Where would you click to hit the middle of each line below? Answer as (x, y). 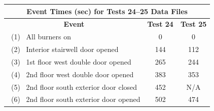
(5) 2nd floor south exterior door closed (74, 87)
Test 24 (160, 24)
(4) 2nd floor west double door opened (72, 74)
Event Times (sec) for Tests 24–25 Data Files (107, 11)
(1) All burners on (41, 37)
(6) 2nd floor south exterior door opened (76, 99)
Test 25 (193, 24)
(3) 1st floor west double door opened (71, 61)
